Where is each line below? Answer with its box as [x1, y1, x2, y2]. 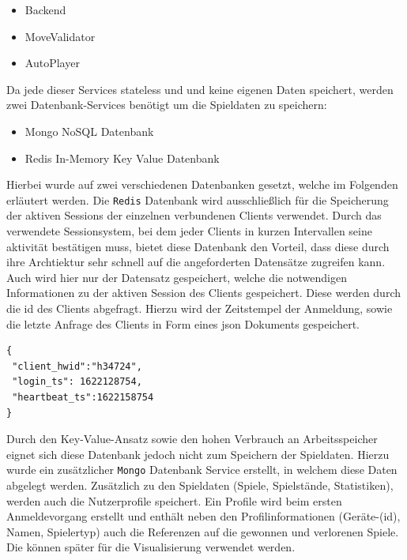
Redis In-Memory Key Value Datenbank [24, 149, 220, 166]
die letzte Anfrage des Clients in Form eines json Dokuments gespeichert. [6, 315, 360, 332]
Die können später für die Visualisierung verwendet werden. [6, 539, 296, 555]
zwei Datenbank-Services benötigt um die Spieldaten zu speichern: [6, 96, 327, 113]
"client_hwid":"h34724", [12, 360, 142, 372]
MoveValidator [24, 28, 96, 44]
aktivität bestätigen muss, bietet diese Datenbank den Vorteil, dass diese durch [6, 238, 390, 254]
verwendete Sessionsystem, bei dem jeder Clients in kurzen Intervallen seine [6, 223, 372, 239]
